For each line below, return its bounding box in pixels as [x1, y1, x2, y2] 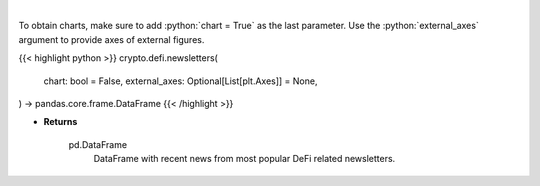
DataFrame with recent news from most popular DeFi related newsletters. [93, 153, 396, 165]
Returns [43, 116, 78, 128]
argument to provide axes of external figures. [18, 33, 205, 45]
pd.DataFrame [68, 138, 128, 150]
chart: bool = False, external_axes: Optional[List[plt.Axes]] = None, [43, 75, 318, 87]
